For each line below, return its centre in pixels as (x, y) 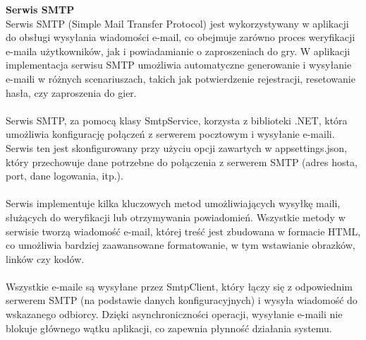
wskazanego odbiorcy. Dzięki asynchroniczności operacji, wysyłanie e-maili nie (174, 314)
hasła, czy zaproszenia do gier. (71, 92)
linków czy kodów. (45, 258)
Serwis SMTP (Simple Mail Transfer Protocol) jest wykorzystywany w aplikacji (177, 23)
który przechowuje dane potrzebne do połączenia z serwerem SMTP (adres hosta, (182, 162)
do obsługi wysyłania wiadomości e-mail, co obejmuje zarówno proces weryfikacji (181, 37)
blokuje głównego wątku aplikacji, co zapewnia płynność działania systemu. (169, 328)
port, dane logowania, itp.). (65, 176)
